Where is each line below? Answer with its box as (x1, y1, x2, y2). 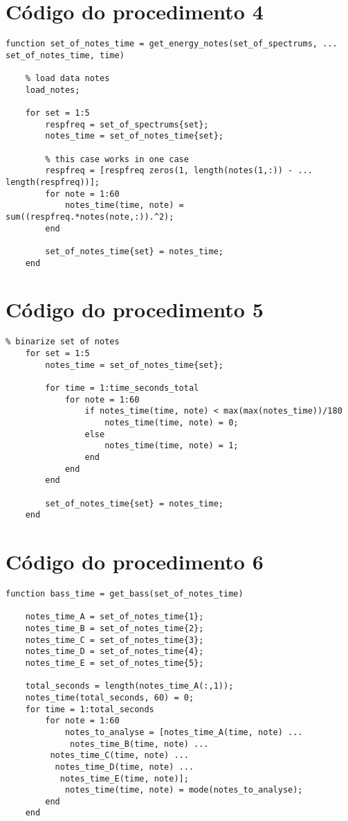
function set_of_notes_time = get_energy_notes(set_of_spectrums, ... (6, 39, 338, 49)
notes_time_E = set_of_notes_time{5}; (25, 657, 204, 668)
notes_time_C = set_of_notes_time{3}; (25, 635, 204, 645)
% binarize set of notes (6, 337, 120, 347)
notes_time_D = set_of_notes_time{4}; (25, 646, 204, 657)
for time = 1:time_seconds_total (45, 383, 199, 393)
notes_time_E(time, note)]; (59, 773, 189, 784)
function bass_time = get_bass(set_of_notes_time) (6, 589, 244, 599)
